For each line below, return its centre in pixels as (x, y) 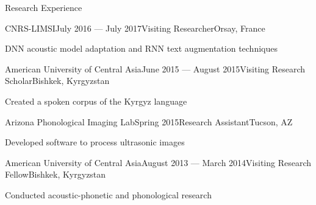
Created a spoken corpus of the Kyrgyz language (96, 101)
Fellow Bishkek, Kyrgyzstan (56, 174)
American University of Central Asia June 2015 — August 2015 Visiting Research (155, 68)
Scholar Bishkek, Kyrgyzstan (57, 81)
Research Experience (44, 7)
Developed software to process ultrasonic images (95, 142)
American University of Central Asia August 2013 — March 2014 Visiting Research (158, 162)
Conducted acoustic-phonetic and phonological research (108, 194)
